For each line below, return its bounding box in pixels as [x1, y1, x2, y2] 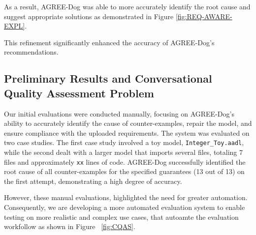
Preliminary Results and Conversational [4, 71, 212, 86]
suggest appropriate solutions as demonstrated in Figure [4, 11, 174, 21]
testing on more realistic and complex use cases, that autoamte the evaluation [4, 211, 239, 222]
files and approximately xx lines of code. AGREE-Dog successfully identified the [4, 156, 246, 167]
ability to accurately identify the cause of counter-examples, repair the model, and [4, 118, 252, 128]
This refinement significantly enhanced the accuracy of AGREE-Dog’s [4, 37, 215, 47]
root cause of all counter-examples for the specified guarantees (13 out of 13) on [4, 166, 245, 176]
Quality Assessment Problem [4, 85, 154, 100]
